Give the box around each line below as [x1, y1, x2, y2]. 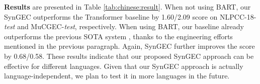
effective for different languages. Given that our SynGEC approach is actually [4, 60, 243, 71]
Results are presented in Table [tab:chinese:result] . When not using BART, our [4, 2, 251, 12]
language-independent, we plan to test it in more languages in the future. [4, 70, 230, 81]
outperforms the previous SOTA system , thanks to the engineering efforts [4, 31, 233, 41]
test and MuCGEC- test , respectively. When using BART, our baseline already [4, 21, 244, 32]
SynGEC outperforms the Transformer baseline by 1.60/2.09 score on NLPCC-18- [4, 11, 256, 22]
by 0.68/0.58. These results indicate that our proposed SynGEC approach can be [4, 50, 254, 61]
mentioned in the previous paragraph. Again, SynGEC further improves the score [4, 41, 255, 51]
